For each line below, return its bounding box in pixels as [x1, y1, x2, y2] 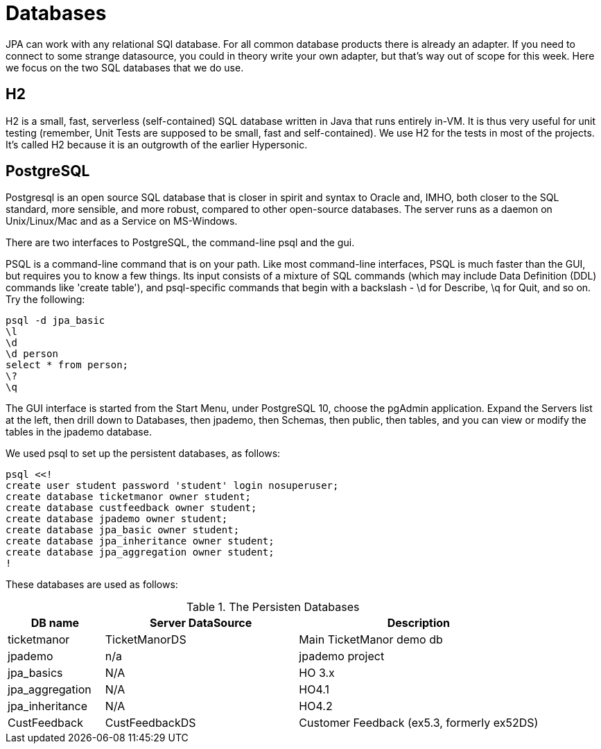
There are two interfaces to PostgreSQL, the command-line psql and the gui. [6, 236, 355, 249]
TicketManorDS [105, 632, 186, 647]
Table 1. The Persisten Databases [186, 600, 360, 614]
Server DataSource [149, 616, 252, 630]
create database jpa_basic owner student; [6, 524, 240, 536]
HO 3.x [299, 666, 335, 680]
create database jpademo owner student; [6, 513, 228, 525]
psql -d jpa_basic [6, 315, 105, 327]
